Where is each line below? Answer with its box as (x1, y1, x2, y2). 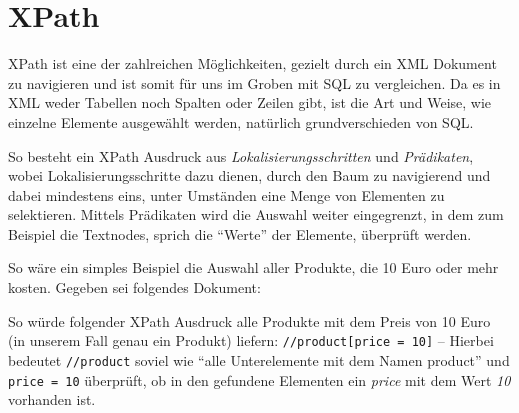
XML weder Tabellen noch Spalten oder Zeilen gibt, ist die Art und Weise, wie (8, 92, 492, 113)
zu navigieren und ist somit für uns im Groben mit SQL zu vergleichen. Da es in (8, 72, 501, 93)
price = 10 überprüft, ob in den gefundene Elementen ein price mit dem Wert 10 (8, 369, 511, 390)
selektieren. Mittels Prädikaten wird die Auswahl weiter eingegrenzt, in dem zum (8, 204, 504, 225)
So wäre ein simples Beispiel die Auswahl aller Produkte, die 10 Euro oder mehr (8, 257, 499, 278)
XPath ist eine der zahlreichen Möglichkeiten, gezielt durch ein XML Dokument (8, 53, 497, 74)
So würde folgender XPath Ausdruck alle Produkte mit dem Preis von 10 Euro (8, 310, 491, 331)
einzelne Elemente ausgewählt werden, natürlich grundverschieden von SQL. (8, 111, 474, 132)
